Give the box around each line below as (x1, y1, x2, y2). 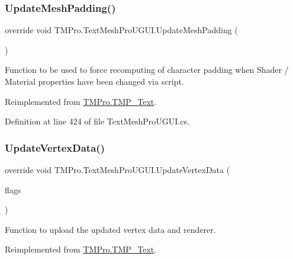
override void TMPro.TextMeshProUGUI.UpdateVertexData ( (5, 164, 230, 175)
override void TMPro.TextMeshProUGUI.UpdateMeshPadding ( (5, 24, 238, 36)
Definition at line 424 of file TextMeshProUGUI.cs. (5, 115, 189, 127)
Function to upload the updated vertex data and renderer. (5, 223, 216, 235)
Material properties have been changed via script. (5, 75, 184, 87)
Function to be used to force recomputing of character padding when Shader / (5, 63, 289, 76)
